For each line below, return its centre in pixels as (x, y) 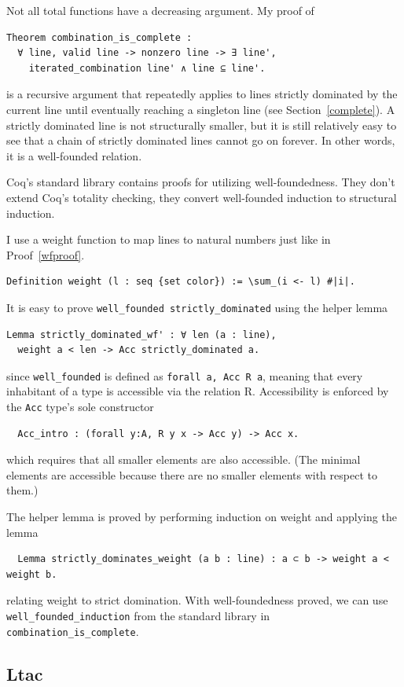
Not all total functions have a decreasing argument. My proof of (160, 10)
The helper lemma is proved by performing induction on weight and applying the (202, 517)
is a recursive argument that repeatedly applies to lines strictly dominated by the (202, 94)
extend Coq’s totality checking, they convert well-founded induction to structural (202, 197)
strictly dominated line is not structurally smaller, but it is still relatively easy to (202, 125)
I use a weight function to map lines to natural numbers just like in (169, 239)
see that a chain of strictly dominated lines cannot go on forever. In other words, (201, 140)
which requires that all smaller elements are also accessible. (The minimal (184, 459)
